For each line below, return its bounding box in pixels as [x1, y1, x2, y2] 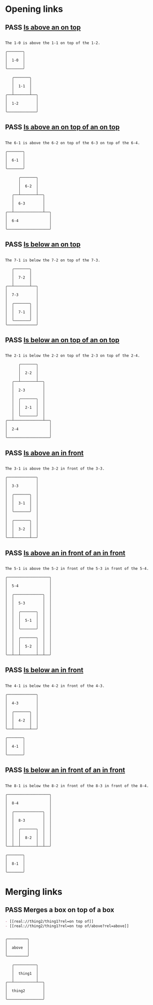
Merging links [5, 886, 63, 897]
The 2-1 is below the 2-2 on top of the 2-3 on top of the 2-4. [5, 353, 140, 359]
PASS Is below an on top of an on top [5, 336, 119, 344]
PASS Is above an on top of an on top [5, 123, 120, 131]
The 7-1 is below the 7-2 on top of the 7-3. [5, 258, 100, 263]
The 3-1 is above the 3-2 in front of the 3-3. [5, 466, 105, 471]
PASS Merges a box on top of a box [5, 906, 115, 914]
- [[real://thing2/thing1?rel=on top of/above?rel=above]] [5, 924, 129, 928]
